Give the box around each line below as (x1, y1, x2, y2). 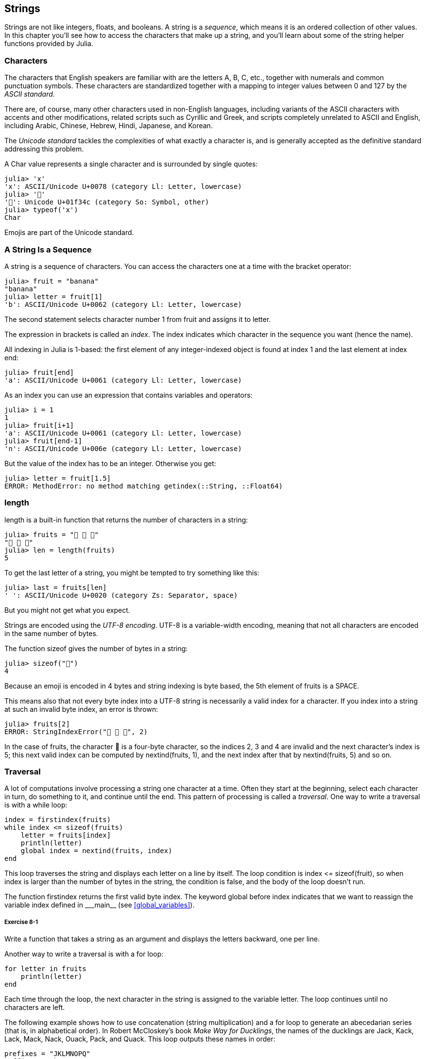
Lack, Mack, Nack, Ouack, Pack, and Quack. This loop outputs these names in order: (4, 1035, 275, 1043)
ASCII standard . (4, 90, 55, 99)
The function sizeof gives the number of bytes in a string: (4, 644, 188, 653)
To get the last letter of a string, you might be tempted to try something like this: (4, 568, 259, 577)
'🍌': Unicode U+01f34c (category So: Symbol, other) (4, 198, 209, 206)
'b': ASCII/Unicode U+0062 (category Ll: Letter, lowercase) (4, 300, 242, 308)
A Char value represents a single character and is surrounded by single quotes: (4, 160, 258, 168)
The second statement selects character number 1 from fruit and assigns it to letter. (4, 315, 271, 323)
